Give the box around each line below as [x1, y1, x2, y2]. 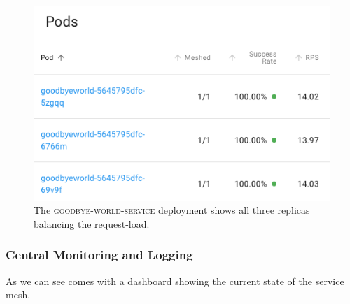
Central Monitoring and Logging [6, 246, 193, 263]
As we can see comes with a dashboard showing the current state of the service [6, 273, 344, 288]
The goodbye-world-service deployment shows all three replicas [34, 203, 310, 217]
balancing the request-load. [34, 216, 150, 231]
